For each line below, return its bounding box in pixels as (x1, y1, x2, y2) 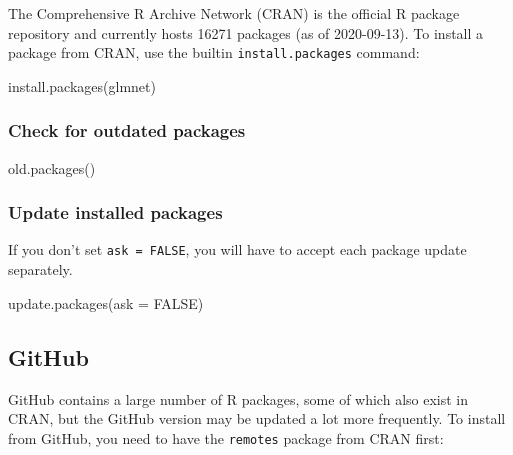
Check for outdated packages (8, 118, 246, 143)
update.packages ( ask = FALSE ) (8, 292, 204, 313)
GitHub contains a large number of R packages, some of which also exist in (8, 388, 468, 409)
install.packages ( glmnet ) (8, 75, 156, 96)
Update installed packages (8, 200, 223, 225)
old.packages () (8, 157, 96, 178)
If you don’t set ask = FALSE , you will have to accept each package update (8, 239, 467, 260)
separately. (8, 259, 73, 280)
